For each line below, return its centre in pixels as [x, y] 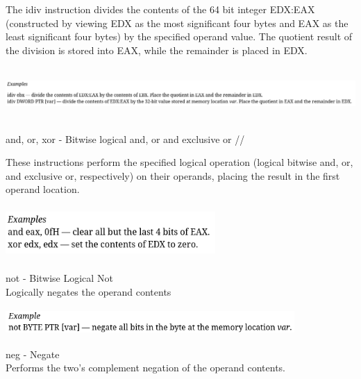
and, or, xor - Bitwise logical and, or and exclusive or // [125, 138]
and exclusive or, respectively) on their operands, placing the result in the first [173, 175]
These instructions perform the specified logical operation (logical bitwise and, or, [179, 162]
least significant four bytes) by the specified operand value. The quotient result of [179, 36]
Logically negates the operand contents [89, 291]
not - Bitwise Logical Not [59, 278]
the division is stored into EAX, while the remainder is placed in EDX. [157, 50]
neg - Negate [33, 354]
